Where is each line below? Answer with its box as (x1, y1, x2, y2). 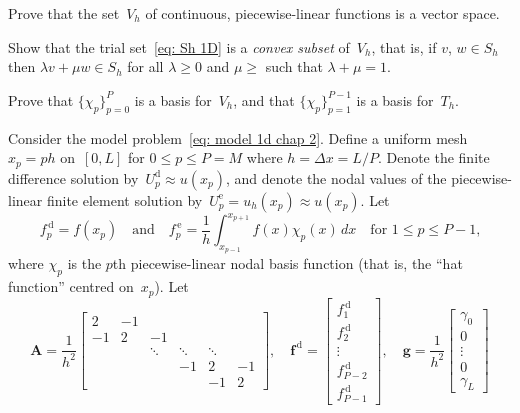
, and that (233, 89, 295, 110)
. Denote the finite (377, 147, 490, 168)
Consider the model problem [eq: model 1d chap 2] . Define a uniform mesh (8, 127, 468, 148)
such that (265, 56, 323, 77)
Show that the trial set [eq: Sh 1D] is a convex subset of (8, 36, 350, 57)
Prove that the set (8, 3, 120, 23)
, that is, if (371, 36, 437, 57)
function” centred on (8, 276, 134, 297)
